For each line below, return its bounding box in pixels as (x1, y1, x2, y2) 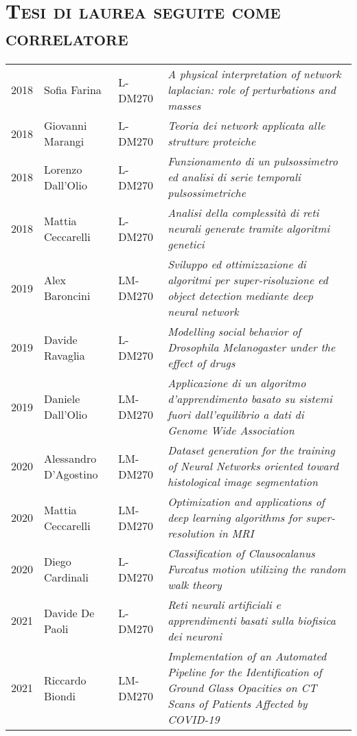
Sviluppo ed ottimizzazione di (168, 256, 306, 273)
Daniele (44, 391, 80, 407)
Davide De (44, 604, 95, 621)
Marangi (44, 133, 84, 150)
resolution (168, 525, 215, 542)
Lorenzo (44, 161, 82, 177)
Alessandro (44, 450, 97, 466)
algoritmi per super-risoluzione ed (168, 272, 328, 288)
